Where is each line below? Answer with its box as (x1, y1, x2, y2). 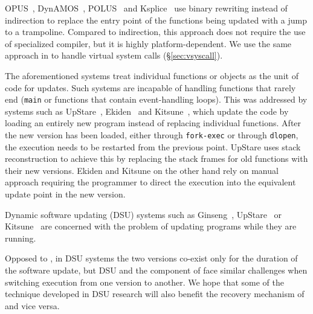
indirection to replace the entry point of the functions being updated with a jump (5, 13, 307, 26)
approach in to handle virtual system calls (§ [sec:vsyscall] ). (5, 49, 223, 62)
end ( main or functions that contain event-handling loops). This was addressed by (5, 93, 308, 106)
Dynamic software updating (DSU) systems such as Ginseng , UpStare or (5, 208, 282, 220)
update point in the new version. (5, 188, 126, 200)
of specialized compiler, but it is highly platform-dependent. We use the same (5, 37, 292, 50)
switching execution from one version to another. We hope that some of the (5, 275, 284, 288)
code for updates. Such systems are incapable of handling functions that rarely (5, 81, 296, 94)
